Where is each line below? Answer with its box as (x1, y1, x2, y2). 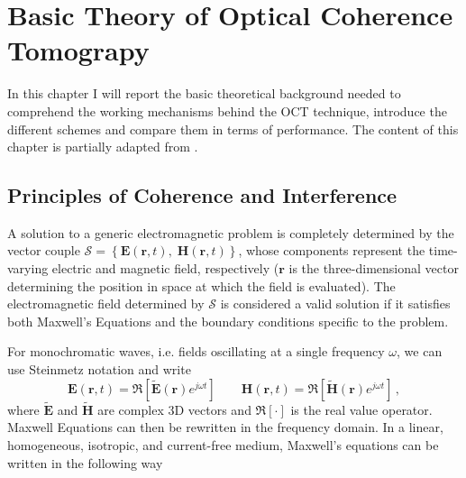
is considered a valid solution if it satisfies (220, 294, 451, 313)
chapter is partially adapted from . (7, 137, 198, 156)
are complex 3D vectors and (97, 400, 251, 418)
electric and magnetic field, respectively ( (51, 259, 279, 278)
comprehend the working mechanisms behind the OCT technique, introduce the (7, 101, 447, 120)
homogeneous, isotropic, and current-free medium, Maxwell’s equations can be (7, 436, 439, 455)
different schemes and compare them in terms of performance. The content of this (7, 119, 459, 138)
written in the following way (7, 453, 163, 472)
